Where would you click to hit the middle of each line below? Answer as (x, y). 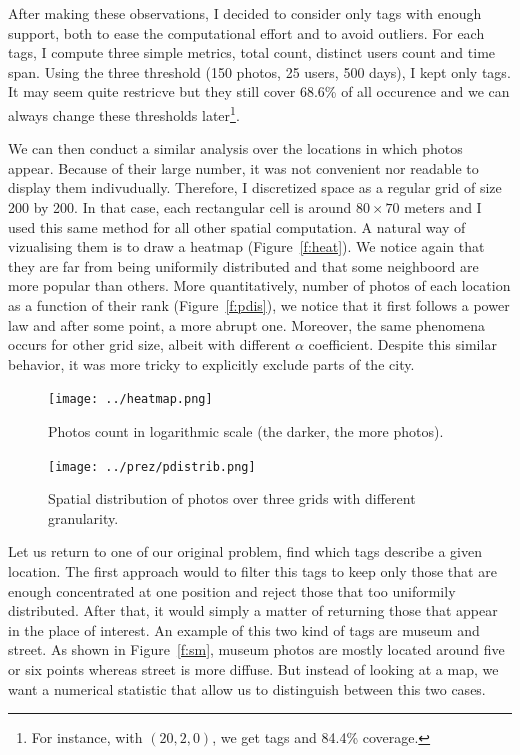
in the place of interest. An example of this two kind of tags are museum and (244, 629)
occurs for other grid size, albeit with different (149, 344)
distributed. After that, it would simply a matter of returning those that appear (253, 610)
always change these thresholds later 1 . (124, 113)
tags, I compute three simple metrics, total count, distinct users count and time (252, 52)
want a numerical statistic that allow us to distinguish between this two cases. (247, 688)
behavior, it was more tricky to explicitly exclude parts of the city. (211, 363)
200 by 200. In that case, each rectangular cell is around (180, 207)
